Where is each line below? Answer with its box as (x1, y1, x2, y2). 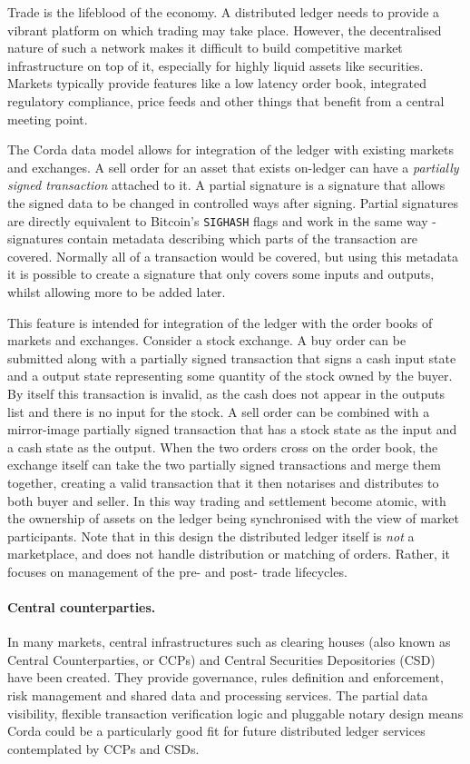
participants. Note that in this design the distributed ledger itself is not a (7, 526, 415, 545)
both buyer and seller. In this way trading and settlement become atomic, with (7, 491, 446, 510)
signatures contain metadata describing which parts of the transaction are (7, 229, 418, 248)
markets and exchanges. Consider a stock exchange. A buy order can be (7, 331, 406, 350)
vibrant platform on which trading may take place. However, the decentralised (7, 20, 442, 39)
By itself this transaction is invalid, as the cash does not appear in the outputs (7, 383, 445, 402)
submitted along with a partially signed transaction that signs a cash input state (7, 348, 456, 367)
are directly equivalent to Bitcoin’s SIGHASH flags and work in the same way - (7, 211, 436, 230)
